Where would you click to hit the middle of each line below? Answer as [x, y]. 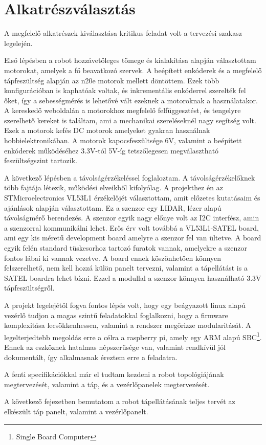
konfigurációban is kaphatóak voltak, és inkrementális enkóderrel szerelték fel [125, 90]
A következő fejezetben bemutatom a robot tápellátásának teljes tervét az [120, 401]
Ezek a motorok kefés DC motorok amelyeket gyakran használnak [107, 130]
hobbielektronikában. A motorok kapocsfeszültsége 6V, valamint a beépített [123, 140]
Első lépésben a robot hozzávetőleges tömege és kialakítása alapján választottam [130, 60]
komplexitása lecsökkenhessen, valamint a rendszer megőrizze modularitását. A [128, 325]
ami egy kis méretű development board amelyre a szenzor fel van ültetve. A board [133, 238]
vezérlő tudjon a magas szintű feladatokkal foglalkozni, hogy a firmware [116, 315]
